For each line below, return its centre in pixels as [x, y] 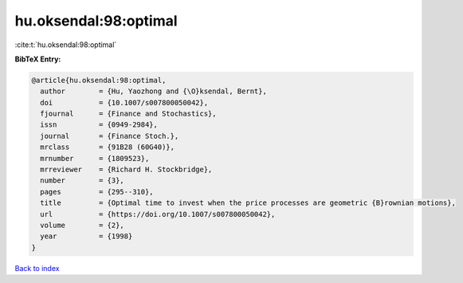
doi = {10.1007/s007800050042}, [124, 102]
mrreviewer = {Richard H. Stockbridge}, [126, 170]
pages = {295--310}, [97, 192]
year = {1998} [86, 236]
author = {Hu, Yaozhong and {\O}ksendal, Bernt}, [153, 91]
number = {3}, [82, 181]
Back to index [37, 268]
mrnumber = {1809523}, [95, 158]
